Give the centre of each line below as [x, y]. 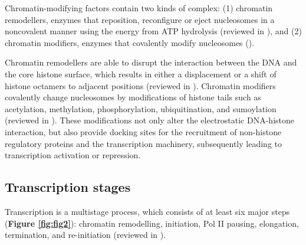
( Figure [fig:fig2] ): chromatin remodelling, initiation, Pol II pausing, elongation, [152, 223]
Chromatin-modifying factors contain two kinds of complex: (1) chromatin [139, 8]
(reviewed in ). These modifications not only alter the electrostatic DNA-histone [149, 120]
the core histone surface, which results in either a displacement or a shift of [141, 73]
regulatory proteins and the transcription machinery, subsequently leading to [143, 143]
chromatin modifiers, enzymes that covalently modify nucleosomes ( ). [130, 42]
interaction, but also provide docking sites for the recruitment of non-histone [143, 131]
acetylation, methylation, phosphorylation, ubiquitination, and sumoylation [141, 108]
